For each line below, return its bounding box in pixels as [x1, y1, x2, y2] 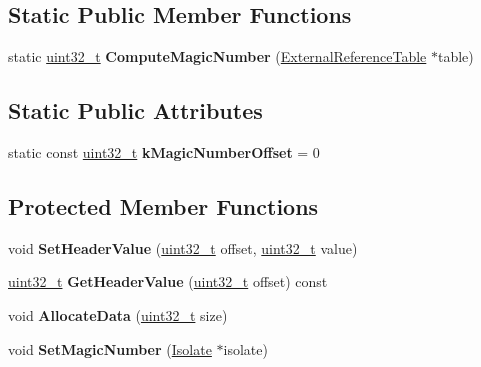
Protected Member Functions [8, 190, 319, 221]
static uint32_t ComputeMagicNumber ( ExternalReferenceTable [8, 46, 427, 67]
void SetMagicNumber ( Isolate [8, 338, 212, 359]
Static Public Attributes [8, 95, 263, 126]
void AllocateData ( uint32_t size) [8, 304, 228, 325]
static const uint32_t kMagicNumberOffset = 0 [8, 142, 320, 162]
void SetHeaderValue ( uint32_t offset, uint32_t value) [8, 237, 358, 258]
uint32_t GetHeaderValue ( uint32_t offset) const [8, 271, 328, 292]
